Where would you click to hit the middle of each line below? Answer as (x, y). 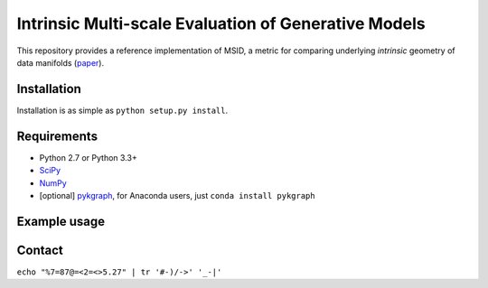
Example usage (61, 221)
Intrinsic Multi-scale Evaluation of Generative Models (221, 23)
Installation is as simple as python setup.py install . (122, 110)
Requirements (57, 136)
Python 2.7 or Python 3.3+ (88, 157)
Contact (40, 250)
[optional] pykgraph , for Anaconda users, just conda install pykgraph (177, 195)
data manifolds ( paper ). (60, 62)
